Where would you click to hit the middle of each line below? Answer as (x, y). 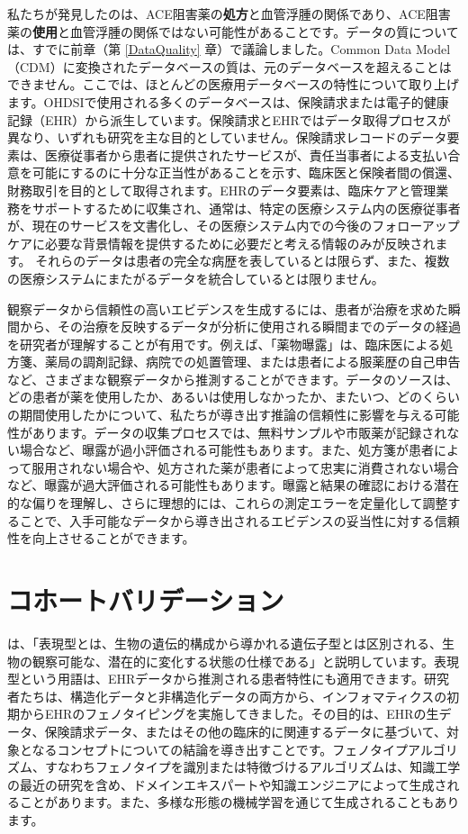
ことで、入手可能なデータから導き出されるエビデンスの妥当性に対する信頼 (239, 520)
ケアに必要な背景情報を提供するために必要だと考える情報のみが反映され (221, 243)
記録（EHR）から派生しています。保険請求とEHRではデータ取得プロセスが (229, 119)
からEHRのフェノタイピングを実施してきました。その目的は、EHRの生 (229, 714)
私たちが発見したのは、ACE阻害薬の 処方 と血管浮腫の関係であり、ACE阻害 (229, 14)
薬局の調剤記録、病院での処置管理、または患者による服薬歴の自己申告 (252, 362)
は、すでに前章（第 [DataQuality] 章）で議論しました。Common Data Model (229, 49)
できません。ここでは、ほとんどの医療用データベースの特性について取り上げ (234, 84)
